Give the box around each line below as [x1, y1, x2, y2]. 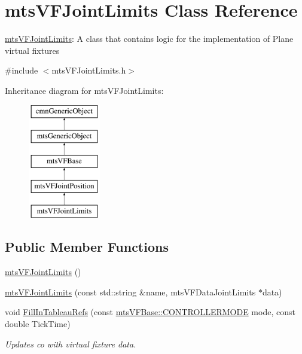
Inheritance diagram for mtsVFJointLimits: [5, 84, 164, 96]
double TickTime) [5, 318, 71, 330]
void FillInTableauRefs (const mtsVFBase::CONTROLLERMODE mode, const [5, 306, 295, 318]
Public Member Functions [5, 237, 169, 256]
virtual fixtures [5, 44, 60, 56]
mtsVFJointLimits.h [51, 64, 126, 77]
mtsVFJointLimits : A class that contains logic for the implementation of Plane [5, 32, 294, 45]
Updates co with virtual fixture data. [5, 337, 136, 350]
